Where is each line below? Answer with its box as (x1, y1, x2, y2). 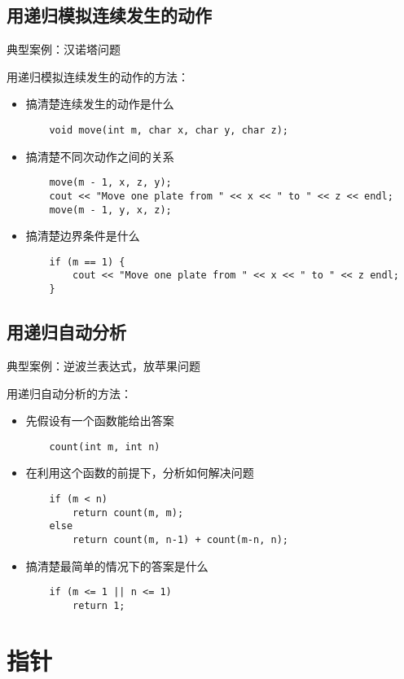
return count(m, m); (72, 506, 184, 519)
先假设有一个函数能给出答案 (25, 412, 174, 429)
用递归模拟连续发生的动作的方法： (7, 68, 189, 85)
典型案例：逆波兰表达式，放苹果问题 (7, 357, 200, 374)
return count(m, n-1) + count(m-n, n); (72, 533, 288, 545)
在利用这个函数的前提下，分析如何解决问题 (25, 464, 254, 481)
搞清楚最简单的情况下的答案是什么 (25, 557, 209, 574)
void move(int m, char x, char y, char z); (49, 124, 288, 136)
